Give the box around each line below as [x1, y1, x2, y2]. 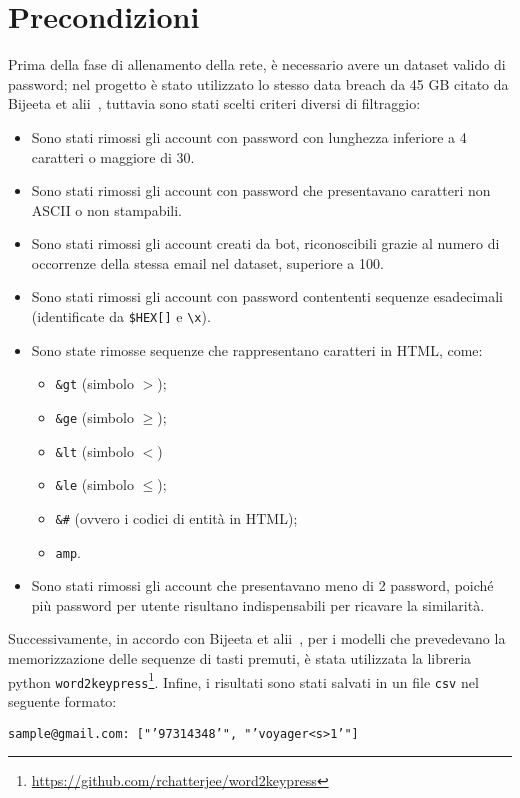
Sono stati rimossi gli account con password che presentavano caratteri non [31, 180, 491, 201]
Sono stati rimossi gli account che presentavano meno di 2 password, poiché [31, 575, 494, 596]
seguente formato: [8, 690, 117, 711]
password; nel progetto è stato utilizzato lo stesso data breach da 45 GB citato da [8, 73, 509, 94]
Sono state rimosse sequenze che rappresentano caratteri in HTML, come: [31, 339, 483, 360]
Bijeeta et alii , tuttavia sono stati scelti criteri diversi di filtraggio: [8, 93, 421, 114]
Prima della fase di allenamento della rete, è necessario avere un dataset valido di [8, 54, 506, 75]
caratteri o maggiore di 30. [31, 146, 195, 167]
